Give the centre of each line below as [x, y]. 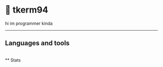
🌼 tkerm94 [27, 10]
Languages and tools [37, 43]
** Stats [13, 60]
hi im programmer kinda [29, 23]
